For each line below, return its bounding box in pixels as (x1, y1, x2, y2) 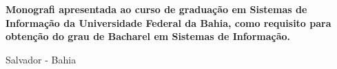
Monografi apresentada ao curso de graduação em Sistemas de (6, 2, 307, 17)
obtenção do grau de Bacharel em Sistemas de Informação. (6, 29, 291, 43)
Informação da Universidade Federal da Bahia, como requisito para (6, 15, 331, 30)
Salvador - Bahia (6, 52, 76, 66)
